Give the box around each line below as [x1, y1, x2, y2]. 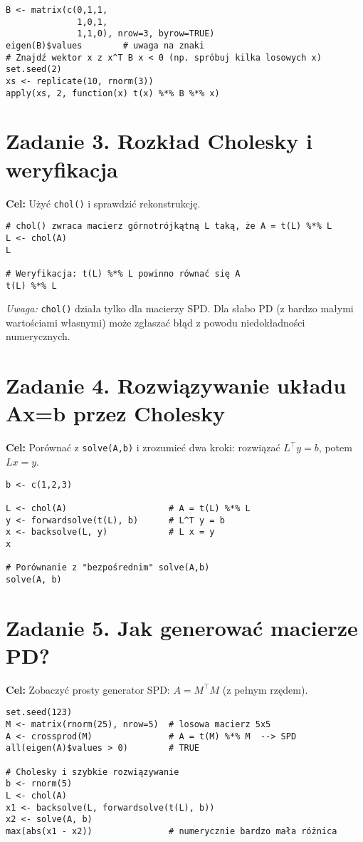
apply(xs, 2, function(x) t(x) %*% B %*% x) [6, 88, 220, 98]
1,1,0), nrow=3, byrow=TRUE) [77, 29, 215, 39]
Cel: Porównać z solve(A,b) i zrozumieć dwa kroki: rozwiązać [6, 440, 280, 455]
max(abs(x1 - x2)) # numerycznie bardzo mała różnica [6, 826, 337, 836]
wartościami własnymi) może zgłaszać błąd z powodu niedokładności [6, 314, 305, 329]
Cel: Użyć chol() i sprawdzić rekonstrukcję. [6, 195, 201, 210]
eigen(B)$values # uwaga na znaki [6, 40, 205, 51]
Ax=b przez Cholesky [6, 399, 225, 428]
